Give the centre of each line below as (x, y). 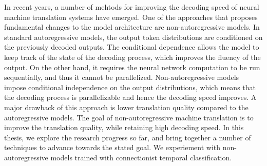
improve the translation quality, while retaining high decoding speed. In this (124, 127)
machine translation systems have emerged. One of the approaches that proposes (131, 17)
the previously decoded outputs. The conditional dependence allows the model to (132, 47)
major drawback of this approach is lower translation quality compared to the (126, 107)
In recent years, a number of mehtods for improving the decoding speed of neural (132, 7)
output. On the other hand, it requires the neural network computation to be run (132, 67)
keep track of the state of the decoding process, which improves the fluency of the (132, 57)
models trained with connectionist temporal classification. (141, 157)
